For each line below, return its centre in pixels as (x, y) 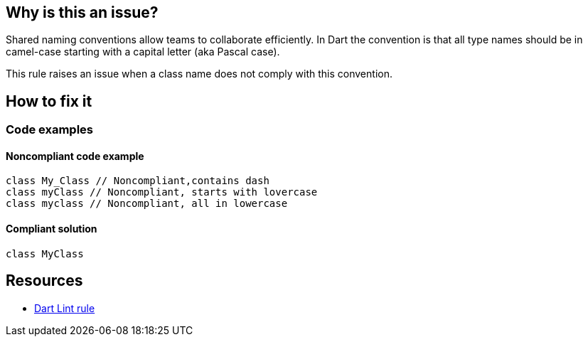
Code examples (50, 130)
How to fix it (49, 101)
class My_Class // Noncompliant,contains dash (138, 181)
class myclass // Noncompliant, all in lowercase (147, 204)
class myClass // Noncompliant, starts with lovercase (162, 192)
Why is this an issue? (82, 12)
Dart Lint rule (65, 308)
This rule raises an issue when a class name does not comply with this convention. (199, 74)
